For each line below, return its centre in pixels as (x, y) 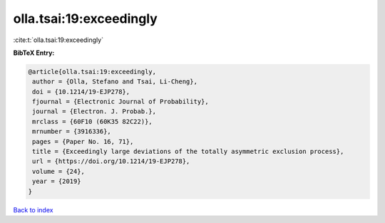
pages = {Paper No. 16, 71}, (83, 141)
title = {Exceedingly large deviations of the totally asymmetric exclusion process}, (188, 152)
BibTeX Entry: (34, 53)
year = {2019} (57, 181)
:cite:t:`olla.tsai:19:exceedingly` (58, 40)
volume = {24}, (59, 171)
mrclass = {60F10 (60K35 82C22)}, (92, 121)
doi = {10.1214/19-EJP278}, (81, 92)
